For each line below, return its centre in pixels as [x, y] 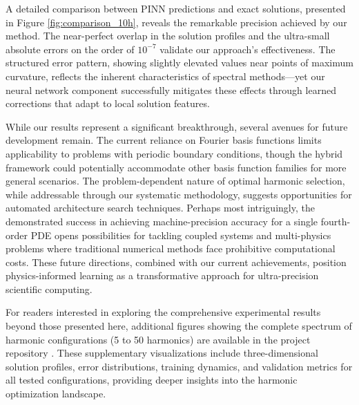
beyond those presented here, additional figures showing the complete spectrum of [179, 326]
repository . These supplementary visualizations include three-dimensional [162, 353]
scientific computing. [49, 289]
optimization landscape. [56, 394]
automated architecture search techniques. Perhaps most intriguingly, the [160, 208]
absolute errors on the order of [70, 49]
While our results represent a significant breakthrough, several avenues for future [177, 126]
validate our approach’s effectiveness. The [248, 49]
